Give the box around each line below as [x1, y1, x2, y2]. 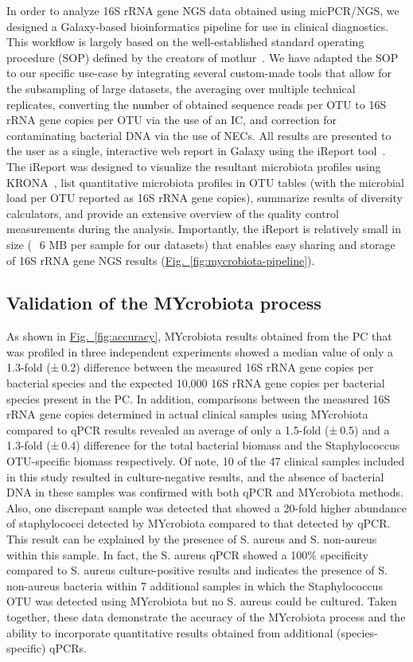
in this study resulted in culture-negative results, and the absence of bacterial [6, 468, 384, 485]
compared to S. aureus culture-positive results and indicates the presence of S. [6, 562, 388, 578]
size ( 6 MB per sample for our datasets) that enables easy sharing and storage [6, 236, 395, 252]
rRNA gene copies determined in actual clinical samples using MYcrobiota [6, 406, 368, 423]
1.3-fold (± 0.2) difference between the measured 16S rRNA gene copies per [6, 359, 374, 376]
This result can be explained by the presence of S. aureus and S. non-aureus [6, 531, 377, 547]
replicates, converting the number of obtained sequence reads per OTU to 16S [6, 95, 387, 112]
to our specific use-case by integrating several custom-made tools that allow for [6, 64, 392, 81]
